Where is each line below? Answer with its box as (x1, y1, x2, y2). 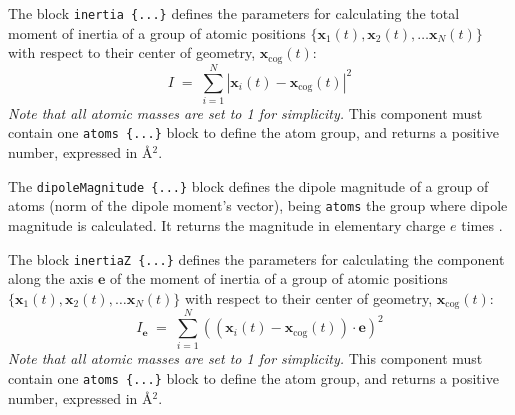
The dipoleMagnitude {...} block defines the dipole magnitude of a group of (8, 175, 489, 196)
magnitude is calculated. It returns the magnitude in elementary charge (8, 214, 446, 235)
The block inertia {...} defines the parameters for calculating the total (8, 3, 460, 23)
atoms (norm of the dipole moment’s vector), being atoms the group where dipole (8, 195, 508, 216)
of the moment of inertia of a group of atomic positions (109, 268, 448, 289)
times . (461, 214, 503, 235)
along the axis (8, 268, 94, 289)
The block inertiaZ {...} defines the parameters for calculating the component (8, 248, 505, 269)
